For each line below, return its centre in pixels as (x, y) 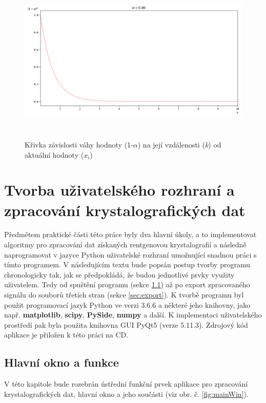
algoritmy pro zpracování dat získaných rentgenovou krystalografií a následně (125, 245)
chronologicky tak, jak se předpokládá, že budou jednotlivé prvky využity (119, 274)
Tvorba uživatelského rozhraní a (119, 190)
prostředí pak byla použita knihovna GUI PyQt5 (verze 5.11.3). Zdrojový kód (126, 324)
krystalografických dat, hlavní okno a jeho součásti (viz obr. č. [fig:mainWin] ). (126, 394)
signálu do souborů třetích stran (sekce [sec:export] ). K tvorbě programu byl (124, 295)
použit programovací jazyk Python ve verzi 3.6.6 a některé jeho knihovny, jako (127, 304)
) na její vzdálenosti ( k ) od (179, 144)
